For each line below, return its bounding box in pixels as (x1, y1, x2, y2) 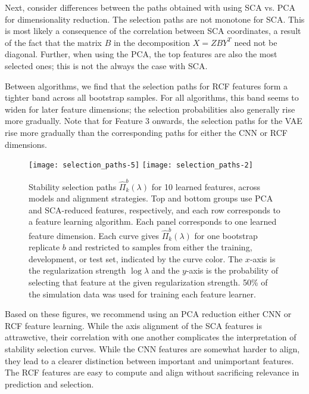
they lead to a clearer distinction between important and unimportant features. (5, 354, 294, 367)
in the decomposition (113, 36, 190, 48)
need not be (234, 36, 277, 48)
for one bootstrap (194, 229, 258, 241)
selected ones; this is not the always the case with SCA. (5, 59, 208, 72)
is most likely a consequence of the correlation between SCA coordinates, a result (5, 24, 301, 37)
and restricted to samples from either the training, (68, 241, 252, 253)
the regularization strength (29, 264, 126, 277)
